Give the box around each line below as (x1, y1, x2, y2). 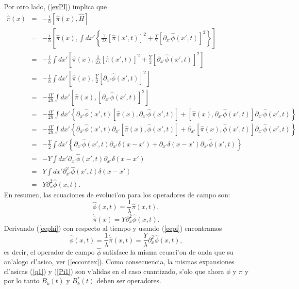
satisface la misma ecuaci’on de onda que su (103, 247, 234, 257)
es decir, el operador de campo (4, 247, 95, 257)
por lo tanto (4, 275, 40, 286)
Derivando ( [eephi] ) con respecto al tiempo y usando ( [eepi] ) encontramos (4, 223, 222, 233)
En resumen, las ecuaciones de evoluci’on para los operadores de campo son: (4, 189, 230, 199)
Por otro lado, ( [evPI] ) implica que (4, 1, 107, 11)
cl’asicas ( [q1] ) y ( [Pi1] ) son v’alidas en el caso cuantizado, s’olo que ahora (4, 266, 224, 276)
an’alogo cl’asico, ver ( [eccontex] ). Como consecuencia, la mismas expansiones (4, 257, 234, 267)
